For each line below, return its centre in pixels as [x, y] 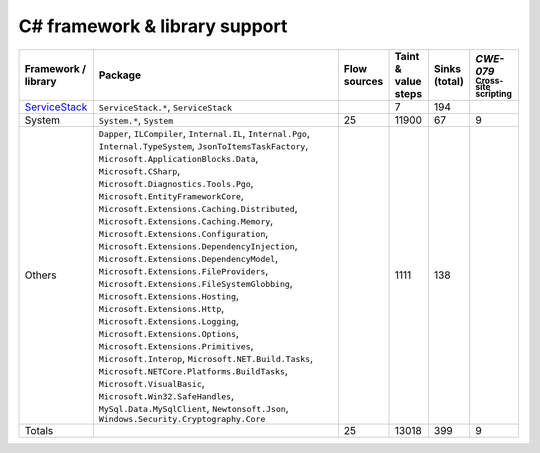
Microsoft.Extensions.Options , [169, 333]
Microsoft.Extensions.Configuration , [183, 233]
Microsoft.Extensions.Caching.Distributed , [198, 208]
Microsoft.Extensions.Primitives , [176, 345]
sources [363, 81]
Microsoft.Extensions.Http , [161, 308]
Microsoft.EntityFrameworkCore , [171, 195]
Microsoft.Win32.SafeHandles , [166, 395]
